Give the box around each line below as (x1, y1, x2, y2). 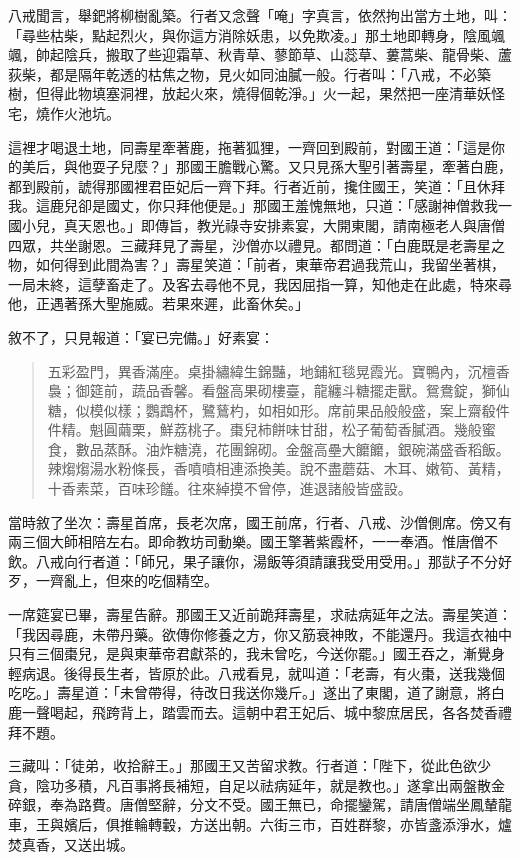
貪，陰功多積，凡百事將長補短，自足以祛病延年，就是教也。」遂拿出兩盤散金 (8, 774, 505, 795)
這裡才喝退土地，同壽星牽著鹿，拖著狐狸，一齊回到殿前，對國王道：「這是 (8, 136, 491, 157)
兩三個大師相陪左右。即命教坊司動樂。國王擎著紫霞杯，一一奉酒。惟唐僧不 (8, 531, 498, 552)
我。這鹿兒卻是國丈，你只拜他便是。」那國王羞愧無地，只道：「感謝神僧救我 (8, 195, 498, 216)
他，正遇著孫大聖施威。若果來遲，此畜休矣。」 (8, 293, 309, 314)
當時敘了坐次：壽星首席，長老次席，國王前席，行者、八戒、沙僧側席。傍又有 (8, 511, 512, 532)
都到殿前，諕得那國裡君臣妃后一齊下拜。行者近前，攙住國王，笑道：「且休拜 (8, 175, 505, 196)
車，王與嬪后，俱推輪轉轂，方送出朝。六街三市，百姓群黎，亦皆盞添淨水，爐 (8, 813, 512, 834)
